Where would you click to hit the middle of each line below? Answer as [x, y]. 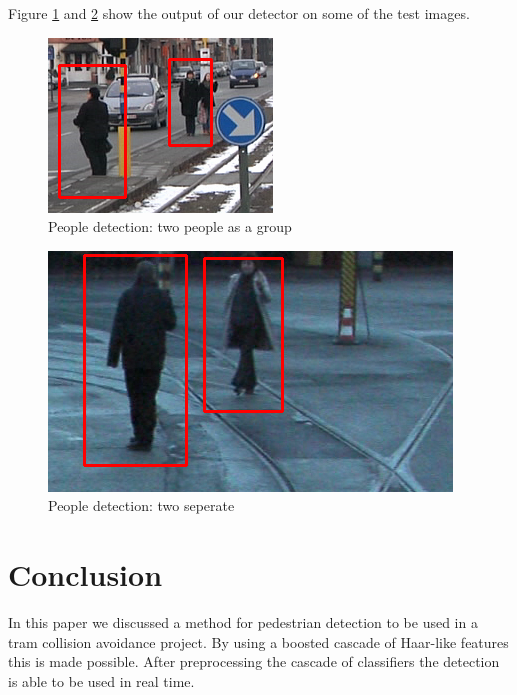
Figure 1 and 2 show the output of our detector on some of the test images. [239, 13]
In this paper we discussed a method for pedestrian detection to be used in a [243, 622]
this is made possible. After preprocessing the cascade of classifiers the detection [254, 661]
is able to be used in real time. [101, 680]
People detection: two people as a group [170, 226]
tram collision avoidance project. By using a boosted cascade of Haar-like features [258, 641]
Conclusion [85, 574]
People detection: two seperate [141, 505]
